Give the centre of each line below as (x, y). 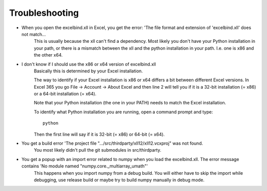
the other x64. (48, 55)
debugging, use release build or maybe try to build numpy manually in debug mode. (119, 180)
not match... (34, 34)
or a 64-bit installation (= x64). (65, 94)
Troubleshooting (44, 13)
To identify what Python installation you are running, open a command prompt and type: (123, 112)
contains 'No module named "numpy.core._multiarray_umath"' (85, 166)
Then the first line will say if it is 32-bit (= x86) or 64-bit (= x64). (99, 134)
